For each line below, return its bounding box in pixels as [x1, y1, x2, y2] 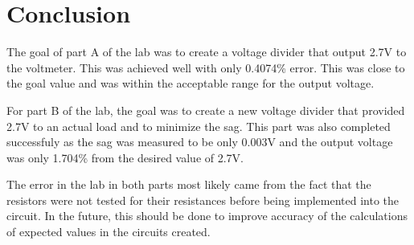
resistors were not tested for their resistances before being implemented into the [6, 191, 400, 208]
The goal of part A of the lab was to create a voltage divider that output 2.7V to [6, 43, 407, 60]
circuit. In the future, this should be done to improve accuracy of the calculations [6, 207, 408, 224]
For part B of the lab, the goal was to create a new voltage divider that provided [6, 101, 405, 118]
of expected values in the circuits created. [6, 223, 211, 240]
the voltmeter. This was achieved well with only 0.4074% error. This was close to [6, 59, 405, 76]
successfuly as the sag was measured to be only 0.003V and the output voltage [6, 133, 393, 150]
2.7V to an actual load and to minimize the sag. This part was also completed [6, 117, 391, 134]
